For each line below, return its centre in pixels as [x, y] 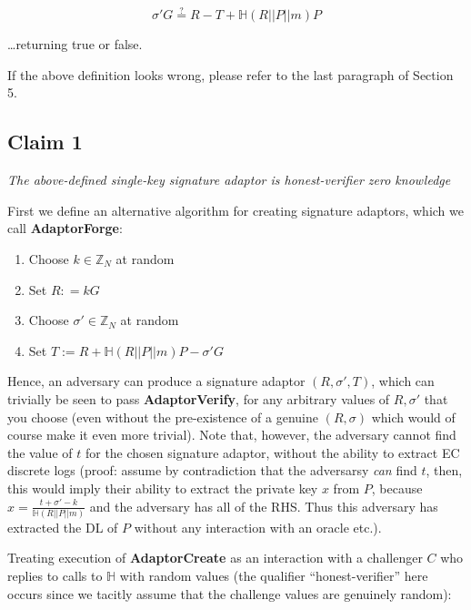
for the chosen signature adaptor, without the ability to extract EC [272, 452]
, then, [444, 470]
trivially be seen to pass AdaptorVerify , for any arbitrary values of [199, 398]
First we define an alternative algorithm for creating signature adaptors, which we [235, 210]
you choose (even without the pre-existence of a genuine [163, 417]
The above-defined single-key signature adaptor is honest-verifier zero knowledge [229, 180]
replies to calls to [55, 576]
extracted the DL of [63, 527]
